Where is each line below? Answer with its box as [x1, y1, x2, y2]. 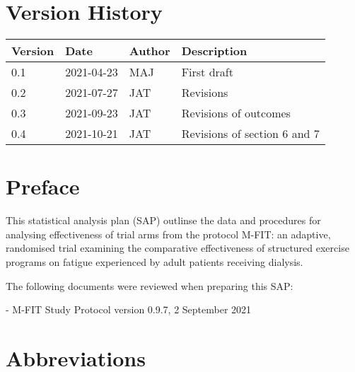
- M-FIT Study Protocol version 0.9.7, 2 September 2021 [6, 302, 252, 317]
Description [181, 42, 248, 59]
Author [129, 42, 170, 59]
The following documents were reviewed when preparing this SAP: [6, 278, 293, 293]
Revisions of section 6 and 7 [181, 125, 320, 142]
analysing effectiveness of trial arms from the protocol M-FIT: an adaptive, [6, 226, 331, 241]
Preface [6, 172, 80, 201]
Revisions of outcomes [181, 105, 291, 122]
